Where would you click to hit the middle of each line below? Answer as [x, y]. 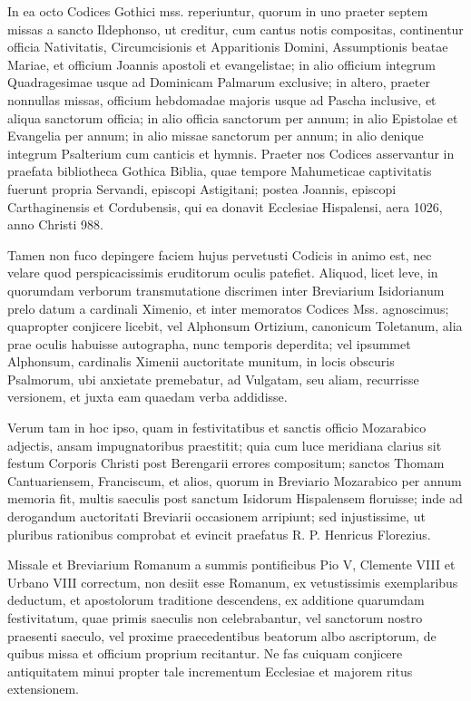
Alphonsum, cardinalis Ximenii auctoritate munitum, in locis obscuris [201, 361]
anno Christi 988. [55, 224]
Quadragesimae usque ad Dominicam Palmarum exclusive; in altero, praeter [219, 82]
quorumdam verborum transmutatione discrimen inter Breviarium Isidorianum [226, 290]
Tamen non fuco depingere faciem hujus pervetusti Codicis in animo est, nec [220, 254]
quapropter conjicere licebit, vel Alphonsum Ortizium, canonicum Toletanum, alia [235, 326]
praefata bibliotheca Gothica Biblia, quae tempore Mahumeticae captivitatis [220, 171]
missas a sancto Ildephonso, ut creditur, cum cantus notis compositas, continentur [235, 29]
